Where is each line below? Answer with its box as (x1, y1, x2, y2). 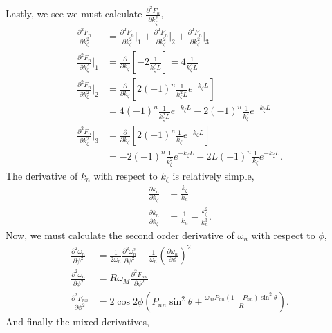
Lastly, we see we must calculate (6, 6, 142, 21)
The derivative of (6, 168, 78, 182)
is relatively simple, (172, 168, 255, 182)
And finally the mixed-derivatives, (6, 314, 149, 329)
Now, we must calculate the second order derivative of (6, 227, 234, 242)
